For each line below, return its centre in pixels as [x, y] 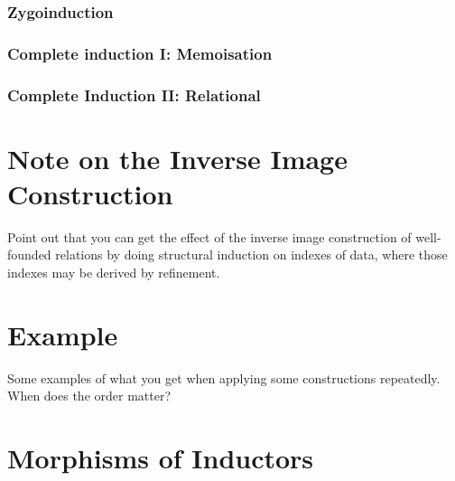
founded [29, 255]
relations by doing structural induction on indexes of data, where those [251, 255]
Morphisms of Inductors [161, 458]
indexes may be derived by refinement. [114, 273]
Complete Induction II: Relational [134, 94]
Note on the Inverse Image [177, 158]
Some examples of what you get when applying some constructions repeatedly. [224, 377]
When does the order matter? [89, 396]
